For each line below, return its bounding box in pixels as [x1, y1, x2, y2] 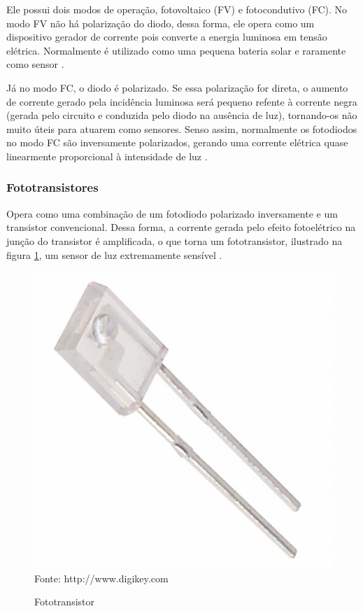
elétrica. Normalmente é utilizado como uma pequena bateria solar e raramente [6, 43, 346, 57]
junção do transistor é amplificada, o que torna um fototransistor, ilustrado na [6, 233, 343, 248]
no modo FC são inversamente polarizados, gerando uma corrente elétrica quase [6, 135, 348, 150]
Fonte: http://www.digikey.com [34, 570, 169, 585]
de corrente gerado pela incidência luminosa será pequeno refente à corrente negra [6, 94, 357, 108]
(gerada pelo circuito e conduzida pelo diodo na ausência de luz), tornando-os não [6, 108, 357, 122]
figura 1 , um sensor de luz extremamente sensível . [6, 247, 222, 262]
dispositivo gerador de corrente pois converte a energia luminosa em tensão [6, 29, 327, 44]
